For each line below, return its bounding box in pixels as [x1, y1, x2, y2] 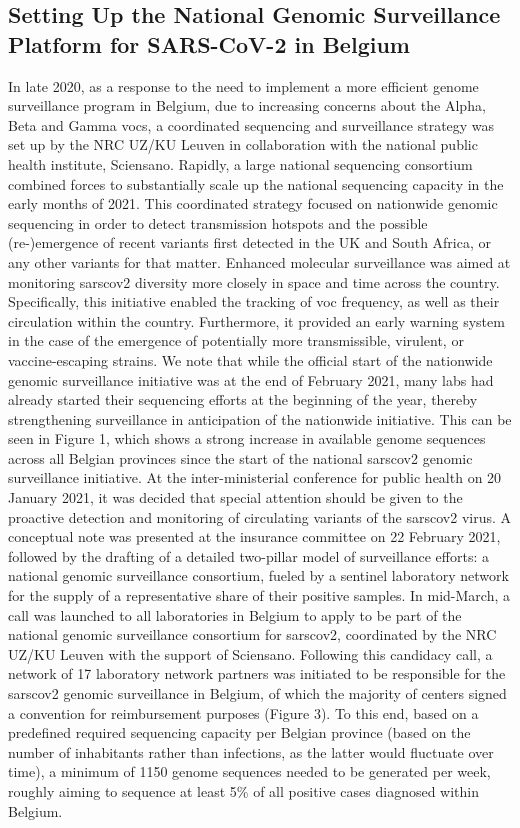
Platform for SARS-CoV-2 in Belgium [8, 28, 410, 59]
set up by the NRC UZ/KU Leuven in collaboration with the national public [8, 134, 478, 155]
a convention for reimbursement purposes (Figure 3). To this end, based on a [8, 702, 479, 723]
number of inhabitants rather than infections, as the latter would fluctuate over [8, 741, 494, 762]
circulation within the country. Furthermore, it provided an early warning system [8, 310, 505, 331]
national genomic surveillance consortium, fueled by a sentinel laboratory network [8, 565, 509, 586]
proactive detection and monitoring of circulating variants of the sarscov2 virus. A [8, 506, 512, 527]
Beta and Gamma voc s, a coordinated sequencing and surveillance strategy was [8, 114, 495, 135]
